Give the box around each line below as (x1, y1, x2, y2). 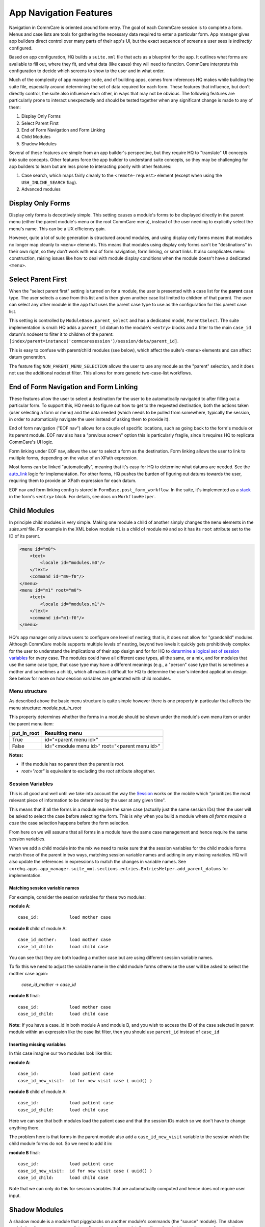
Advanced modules (21, 187, 61, 192)
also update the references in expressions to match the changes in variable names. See (9, 859, 186, 865)
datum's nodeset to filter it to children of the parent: (9, 331, 114, 337)
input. (9, 1193, 21, 1199)
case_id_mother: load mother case (18, 937, 111, 942)
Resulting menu (45, 729, 82, 736)
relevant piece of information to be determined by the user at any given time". (9, 798, 166, 803)
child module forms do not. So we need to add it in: (9, 1141, 112, 1147)
